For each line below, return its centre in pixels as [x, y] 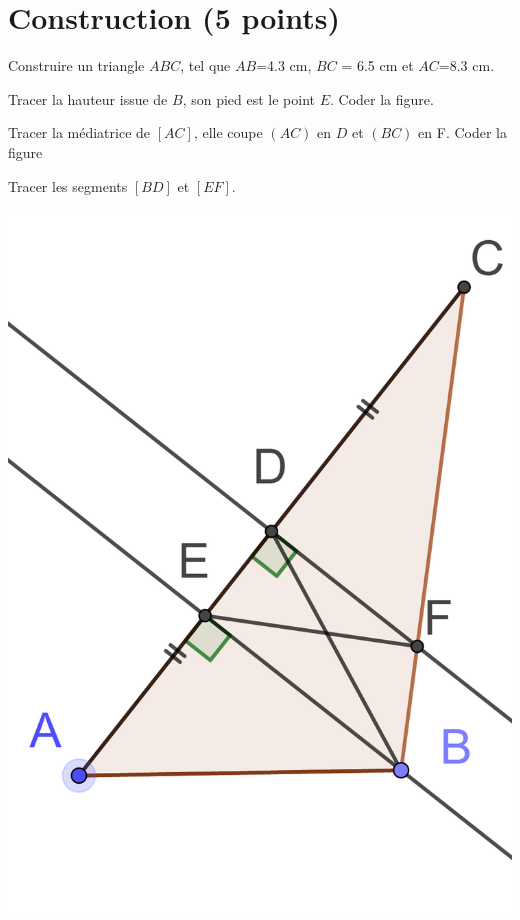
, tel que [205, 65]
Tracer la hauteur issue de [88, 98]
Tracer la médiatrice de [79, 132]
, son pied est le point [248, 98]
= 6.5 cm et [377, 65]
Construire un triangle [76, 65]
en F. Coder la [462, 132]
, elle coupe [228, 132]
